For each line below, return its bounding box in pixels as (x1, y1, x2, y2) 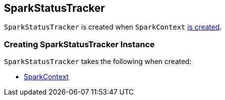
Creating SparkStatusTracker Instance (4, 39, 155, 49)
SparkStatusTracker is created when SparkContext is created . (4, 23, 222, 32)
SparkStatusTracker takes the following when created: (4, 57, 192, 66)
